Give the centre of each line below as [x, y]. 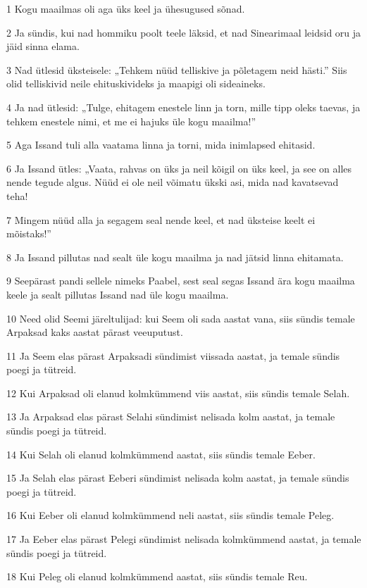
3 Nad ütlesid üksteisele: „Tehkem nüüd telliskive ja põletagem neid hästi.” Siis [177, 69]
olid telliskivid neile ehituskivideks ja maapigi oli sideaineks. [136, 83]
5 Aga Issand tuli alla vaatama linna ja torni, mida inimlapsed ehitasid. [161, 145]
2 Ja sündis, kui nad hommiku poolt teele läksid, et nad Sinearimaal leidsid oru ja [184, 32]
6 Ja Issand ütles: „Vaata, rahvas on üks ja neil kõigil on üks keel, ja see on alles [179, 168]
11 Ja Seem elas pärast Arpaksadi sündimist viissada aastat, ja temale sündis [173, 355]
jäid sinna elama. [43, 46]
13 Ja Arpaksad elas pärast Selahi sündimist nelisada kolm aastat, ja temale [171, 417]
